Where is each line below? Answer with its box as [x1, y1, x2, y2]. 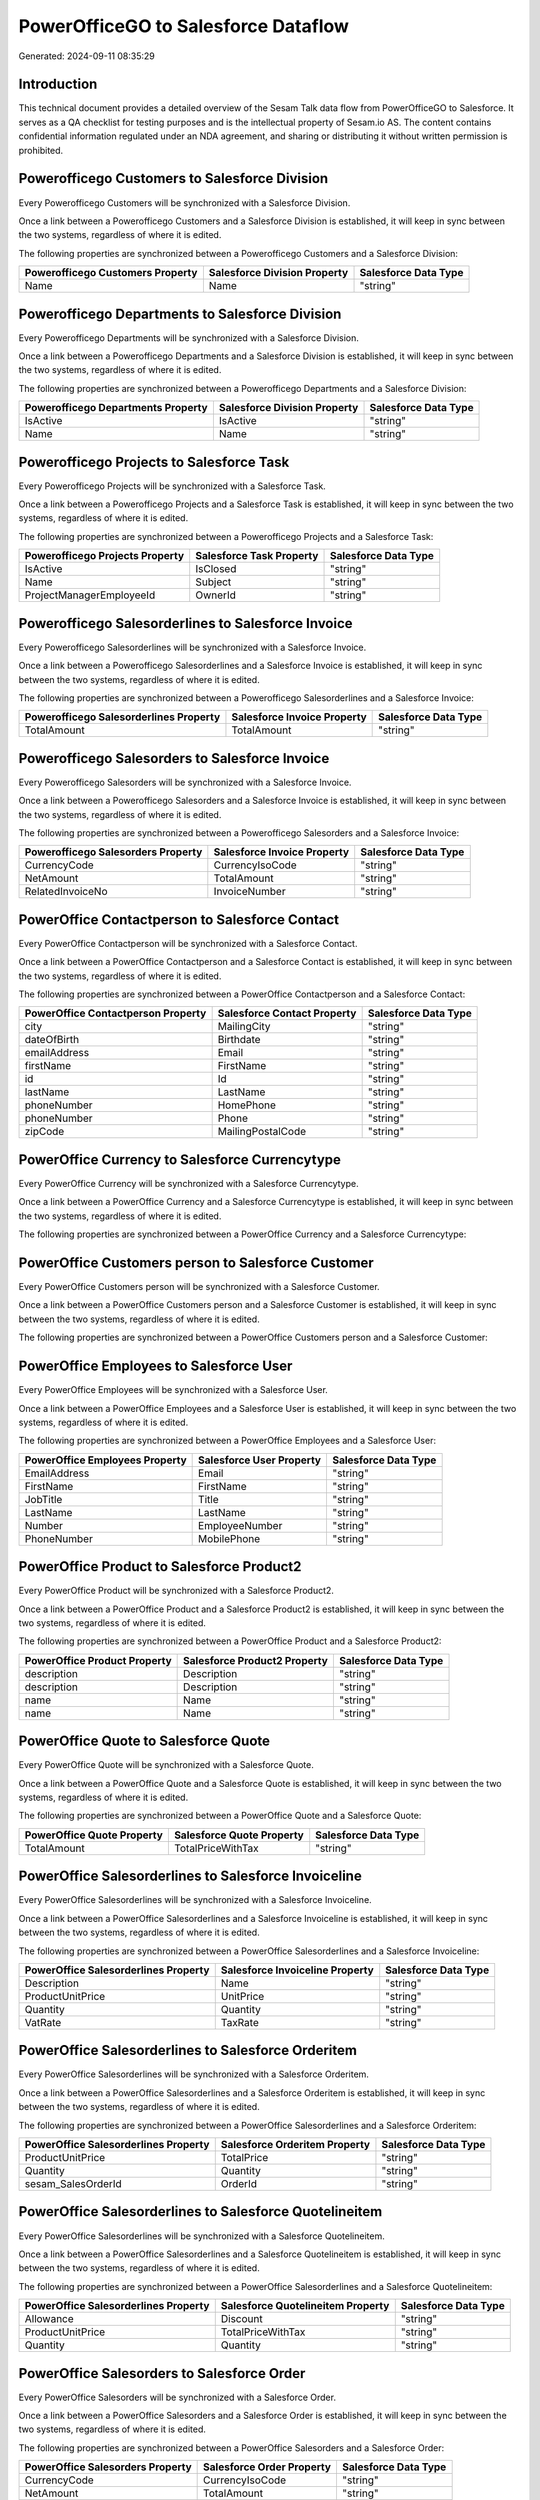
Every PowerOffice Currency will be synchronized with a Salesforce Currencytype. [18, 1178, 359, 1189]
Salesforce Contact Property [217, 1006, 357, 1020]
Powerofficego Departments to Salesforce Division [18, 305, 342, 322]
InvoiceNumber [213, 885, 286, 899]
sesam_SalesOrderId [24, 2177, 122, 2191]
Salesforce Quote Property [173, 1828, 304, 1842]
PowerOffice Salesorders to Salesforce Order [18, 2365, 306, 2382]
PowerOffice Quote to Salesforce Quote [18, 1733, 270, 1750]
